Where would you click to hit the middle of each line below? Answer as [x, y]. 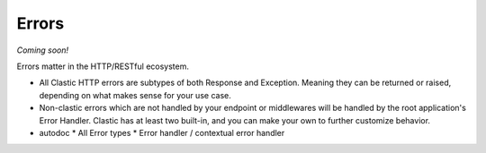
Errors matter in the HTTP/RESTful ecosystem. [103, 66]
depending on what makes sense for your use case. [135, 95]
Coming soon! [43, 50]
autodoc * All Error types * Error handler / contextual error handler [162, 132]
